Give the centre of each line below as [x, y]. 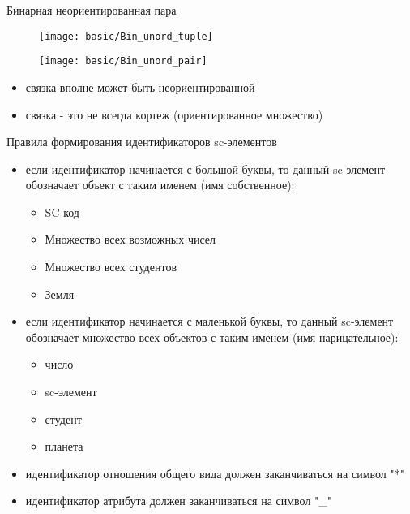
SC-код [62, 212]
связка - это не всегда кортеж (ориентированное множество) [174, 114]
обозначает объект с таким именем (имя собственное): [160, 185]
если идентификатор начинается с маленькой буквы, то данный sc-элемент [209, 321]
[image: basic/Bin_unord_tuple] [126, 36]
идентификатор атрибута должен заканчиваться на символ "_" [179, 501]
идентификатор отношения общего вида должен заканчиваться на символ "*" [215, 473]
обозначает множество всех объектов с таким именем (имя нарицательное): [212, 337]
